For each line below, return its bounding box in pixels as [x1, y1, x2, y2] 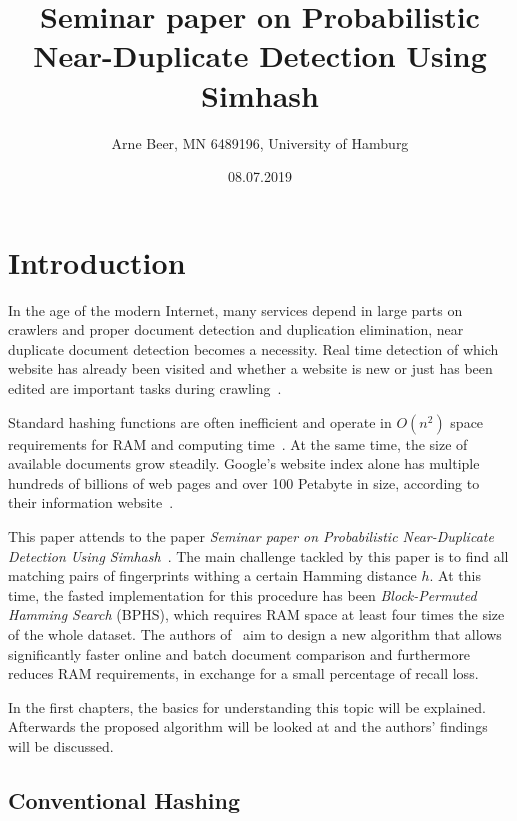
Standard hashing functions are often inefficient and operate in [8, 411, 392, 432]
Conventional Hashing [8, 784, 241, 815]
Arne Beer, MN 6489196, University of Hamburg [111, 132, 409, 153]
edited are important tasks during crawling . [8, 378, 282, 398]
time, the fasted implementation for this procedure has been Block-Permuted [8, 584, 477, 605]
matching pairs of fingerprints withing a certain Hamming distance [8, 565, 417, 586]
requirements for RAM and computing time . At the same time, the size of [8, 433, 468, 454]
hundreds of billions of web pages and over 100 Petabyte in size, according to [8, 472, 480, 493]
